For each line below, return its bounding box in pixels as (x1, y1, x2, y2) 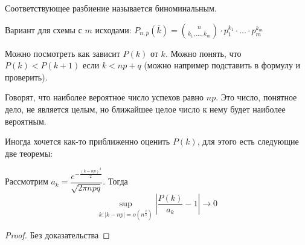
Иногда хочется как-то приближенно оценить (5, 135, 170, 148)
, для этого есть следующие (197, 135, 299, 148)
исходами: (95, 23, 132, 36)
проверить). (5, 70, 48, 83)
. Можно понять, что (165, 47, 242, 59)
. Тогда (103, 175, 128, 188)
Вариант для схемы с (5, 23, 82, 36)
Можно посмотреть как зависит (5, 47, 120, 59)
